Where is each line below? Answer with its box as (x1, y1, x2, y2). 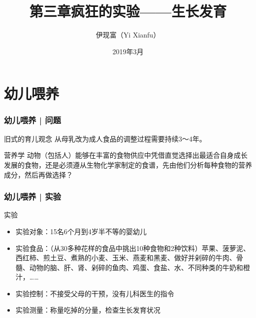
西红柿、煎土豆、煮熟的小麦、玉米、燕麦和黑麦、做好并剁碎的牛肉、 (15, 252, 236, 263)
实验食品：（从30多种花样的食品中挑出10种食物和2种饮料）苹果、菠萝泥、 (15, 243, 250, 253)
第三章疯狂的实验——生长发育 (29, 1, 227, 21)
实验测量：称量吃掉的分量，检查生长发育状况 (15, 305, 160, 315)
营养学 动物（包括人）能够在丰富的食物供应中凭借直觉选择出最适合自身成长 (4, 150, 248, 160)
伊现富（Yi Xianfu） (96, 30, 160, 40)
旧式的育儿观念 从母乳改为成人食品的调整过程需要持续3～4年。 (4, 133, 206, 143)
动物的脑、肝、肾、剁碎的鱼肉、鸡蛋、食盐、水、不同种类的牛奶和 (29, 262, 243, 272)
